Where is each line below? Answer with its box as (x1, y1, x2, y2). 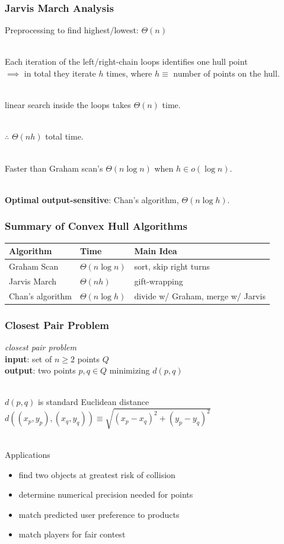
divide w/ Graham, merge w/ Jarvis (134, 289, 266, 302)
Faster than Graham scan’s (5, 162, 103, 174)
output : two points (5, 364, 76, 377)
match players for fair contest (18, 528, 126, 540)
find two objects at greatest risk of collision (18, 468, 175, 480)
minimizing (109, 364, 150, 377)
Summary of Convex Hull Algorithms (5, 219, 187, 233)
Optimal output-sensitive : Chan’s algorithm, (5, 193, 179, 205)
